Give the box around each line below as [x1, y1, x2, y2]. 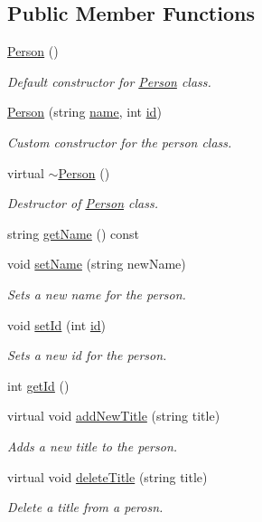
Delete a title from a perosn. [7, 498, 164, 517]
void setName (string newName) [7, 254, 186, 273]
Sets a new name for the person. [7, 284, 186, 303]
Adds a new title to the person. [7, 436, 178, 455]
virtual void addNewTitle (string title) [7, 406, 220, 425]
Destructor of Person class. [7, 194, 158, 213]
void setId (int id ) [7, 315, 107, 334]
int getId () [7, 375, 70, 394]
